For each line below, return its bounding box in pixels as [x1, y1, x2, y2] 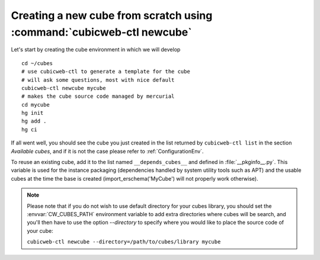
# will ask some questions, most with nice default [21, 76, 175, 83]
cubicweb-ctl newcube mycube [21, 85, 106, 91]
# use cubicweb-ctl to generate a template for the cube [21, 68, 191, 75]
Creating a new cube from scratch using [11, 9, 213, 22]
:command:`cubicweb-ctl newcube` [11, 25, 192, 38]
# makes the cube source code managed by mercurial [21, 93, 175, 100]
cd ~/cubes [21, 60, 53, 66]
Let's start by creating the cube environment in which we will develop [11, 46, 181, 53]
